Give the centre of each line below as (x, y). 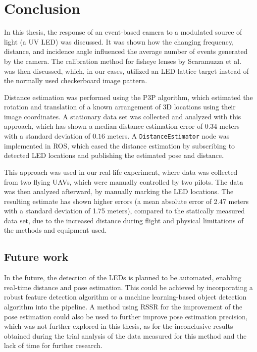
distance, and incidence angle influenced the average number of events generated (126, 51)
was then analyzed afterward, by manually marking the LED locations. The (119, 191)
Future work (36, 257)
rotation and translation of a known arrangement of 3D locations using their (120, 107)
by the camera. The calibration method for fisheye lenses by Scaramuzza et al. (123, 61)
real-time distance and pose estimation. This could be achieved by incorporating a (128, 287)
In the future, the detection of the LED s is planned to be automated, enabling (123, 277)
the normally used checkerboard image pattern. (76, 80)
